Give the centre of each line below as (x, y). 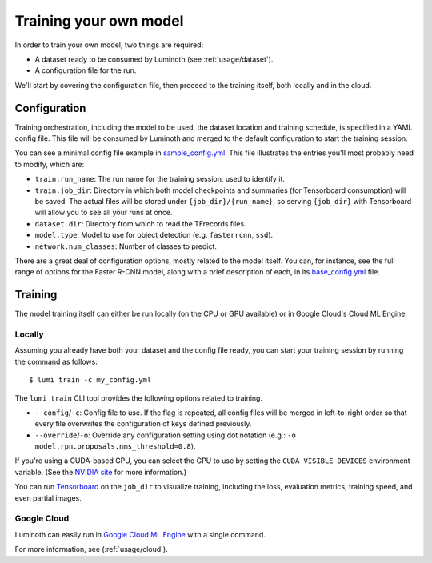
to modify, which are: (50, 164)
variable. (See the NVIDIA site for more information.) (101, 472)
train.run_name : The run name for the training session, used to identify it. (160, 179)
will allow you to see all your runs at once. (104, 213)
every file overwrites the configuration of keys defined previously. (143, 424)
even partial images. (48, 498)
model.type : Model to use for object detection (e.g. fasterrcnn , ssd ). (154, 235)
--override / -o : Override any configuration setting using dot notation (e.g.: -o (165, 435)
